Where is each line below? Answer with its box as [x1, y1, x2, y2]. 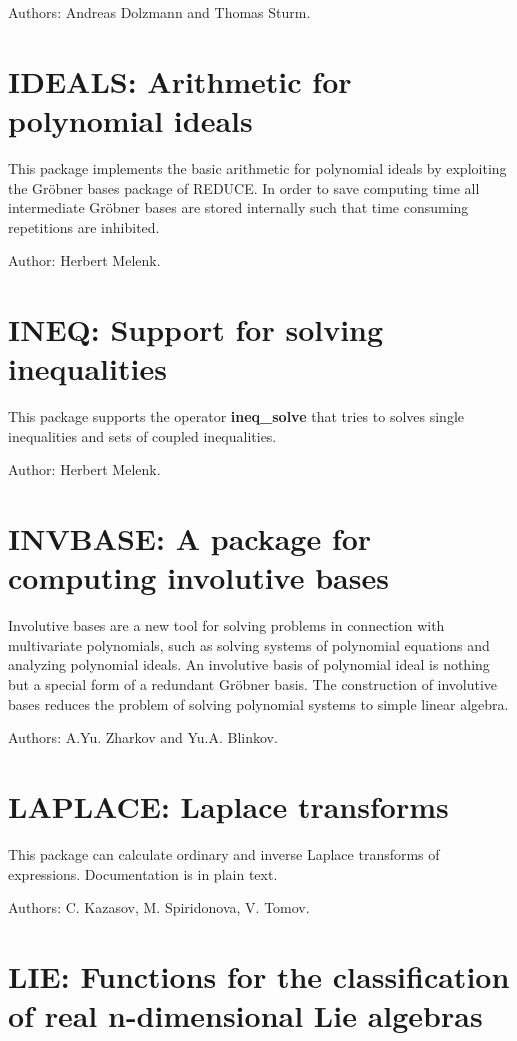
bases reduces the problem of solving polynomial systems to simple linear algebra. [8, 693, 509, 714]
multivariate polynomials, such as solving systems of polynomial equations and [8, 634, 490, 655]
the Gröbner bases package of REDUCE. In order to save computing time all [8, 177, 480, 198]
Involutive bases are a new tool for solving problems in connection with [8, 615, 445, 636]
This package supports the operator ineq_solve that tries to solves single [8, 406, 464, 427]
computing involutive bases [8, 557, 389, 598]
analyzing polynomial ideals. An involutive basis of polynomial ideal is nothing [8, 654, 490, 675]
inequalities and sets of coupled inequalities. [8, 425, 277, 446]
